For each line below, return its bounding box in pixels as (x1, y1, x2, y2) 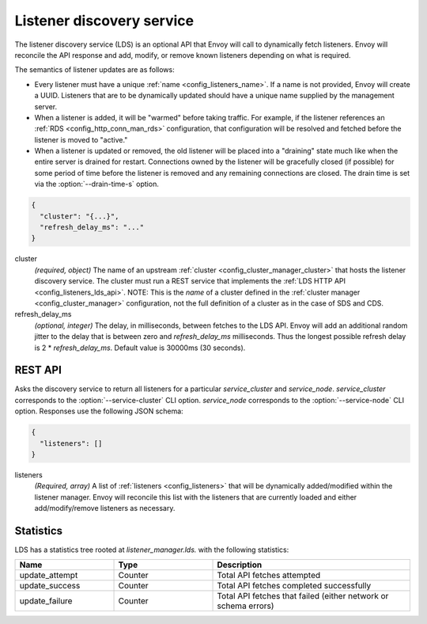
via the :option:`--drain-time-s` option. (34, 179, 160, 189)
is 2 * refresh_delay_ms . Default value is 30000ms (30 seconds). (34, 343, 246, 352)
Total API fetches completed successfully (217, 580, 372, 592)
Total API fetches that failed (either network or (217, 591, 389, 602)
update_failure (19, 595, 73, 607)
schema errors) (217, 600, 274, 611)
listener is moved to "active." (34, 135, 128, 144)
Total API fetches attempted (217, 570, 321, 581)
